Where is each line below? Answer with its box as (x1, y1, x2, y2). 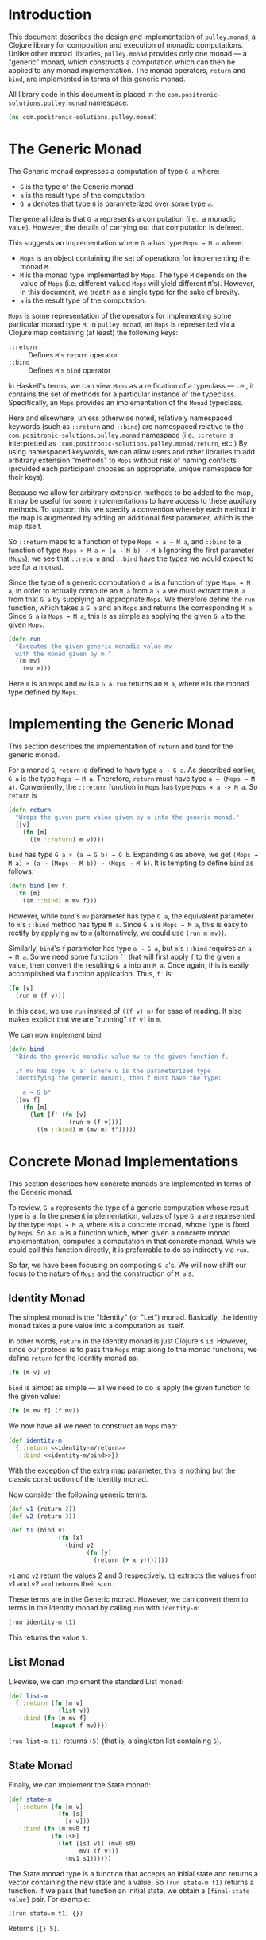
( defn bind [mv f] (8, 882, 69, 891)
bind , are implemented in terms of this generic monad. (8, 74, 186, 83)
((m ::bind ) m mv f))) (22, 897, 98, 905)
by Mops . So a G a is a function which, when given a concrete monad (8, 1227, 231, 1237)
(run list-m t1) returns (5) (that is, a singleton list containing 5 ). (8, 1736, 222, 1745)
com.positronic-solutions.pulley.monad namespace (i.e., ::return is (8, 430, 234, 439)
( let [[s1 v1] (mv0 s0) (58, 1839, 137, 1848)
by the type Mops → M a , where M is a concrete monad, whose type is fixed (8, 1219, 249, 1229)
